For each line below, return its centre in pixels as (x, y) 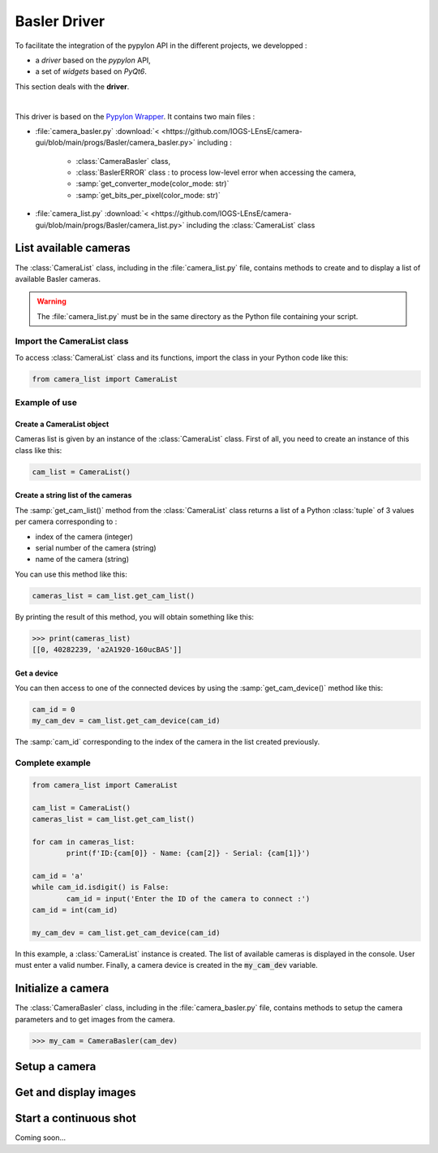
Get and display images (76, 1093)
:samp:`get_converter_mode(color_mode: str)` (152, 184)
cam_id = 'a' (58, 876)
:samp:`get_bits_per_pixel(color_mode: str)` (148, 195)
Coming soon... (41, 1138)
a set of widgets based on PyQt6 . (91, 71)
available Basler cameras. (58, 279)
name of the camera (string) (82, 559)
